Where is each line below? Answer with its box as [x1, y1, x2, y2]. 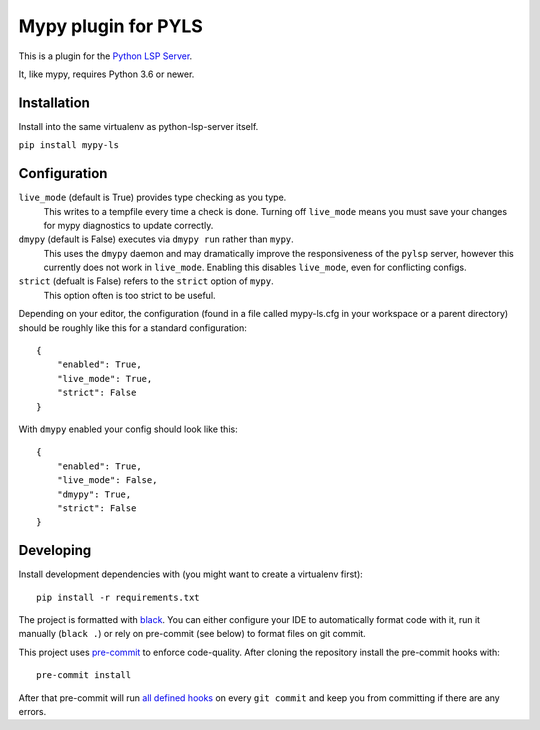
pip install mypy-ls [18, 140, 120, 151]
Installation [18, 94, 90, 111]
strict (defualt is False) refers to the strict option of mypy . [18, 275, 274, 287]
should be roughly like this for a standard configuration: [18, 321, 247, 334]
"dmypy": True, [56, 488, 132, 500]
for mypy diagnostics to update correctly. [43, 219, 214, 231]
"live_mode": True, [56, 373, 153, 384]
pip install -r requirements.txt [36, 591, 200, 603]
